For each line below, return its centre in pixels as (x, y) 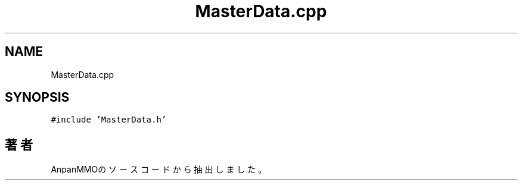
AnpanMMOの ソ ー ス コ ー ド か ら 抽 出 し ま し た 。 (159, 170)
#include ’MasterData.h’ (109, 120)
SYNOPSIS (37, 98)
